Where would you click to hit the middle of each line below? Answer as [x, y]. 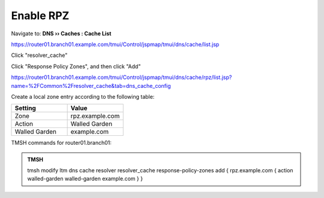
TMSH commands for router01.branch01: [61, 143]
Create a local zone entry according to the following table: [83, 96]
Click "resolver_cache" [39, 55]
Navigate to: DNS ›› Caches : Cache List [61, 33]
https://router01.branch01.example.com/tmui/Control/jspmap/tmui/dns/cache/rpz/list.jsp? [121, 77]
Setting [25, 108]
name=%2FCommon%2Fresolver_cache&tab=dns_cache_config [91, 86]
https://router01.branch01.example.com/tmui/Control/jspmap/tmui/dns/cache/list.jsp [115, 44]
